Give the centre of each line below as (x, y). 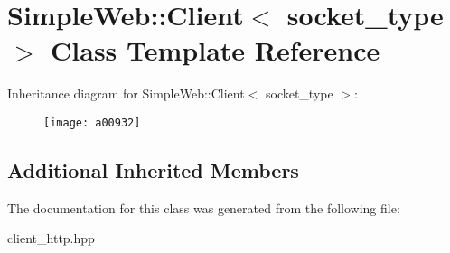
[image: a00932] (92, 122)
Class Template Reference (216, 50)
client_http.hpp (51, 238)
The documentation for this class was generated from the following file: (204, 207)
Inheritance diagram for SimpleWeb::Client (126, 94)
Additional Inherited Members (153, 169)
